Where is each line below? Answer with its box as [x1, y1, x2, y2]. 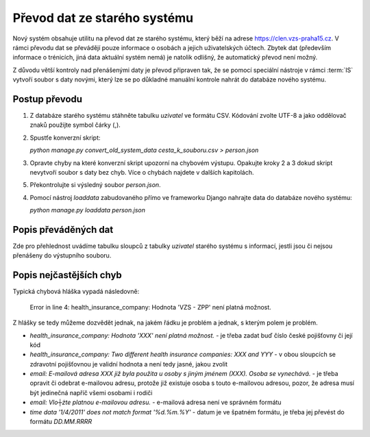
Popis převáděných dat [12, 223, 114, 236]
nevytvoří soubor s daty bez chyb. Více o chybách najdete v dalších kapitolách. [29, 168, 254, 176]
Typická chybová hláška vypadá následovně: [12, 288, 140, 296]
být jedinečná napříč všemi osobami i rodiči [29, 388, 153, 397]
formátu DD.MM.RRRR [29, 418, 92, 426]
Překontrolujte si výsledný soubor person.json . [29, 181, 161, 189]
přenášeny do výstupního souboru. [12, 251, 112, 260]
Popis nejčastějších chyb [12, 269, 123, 281]
